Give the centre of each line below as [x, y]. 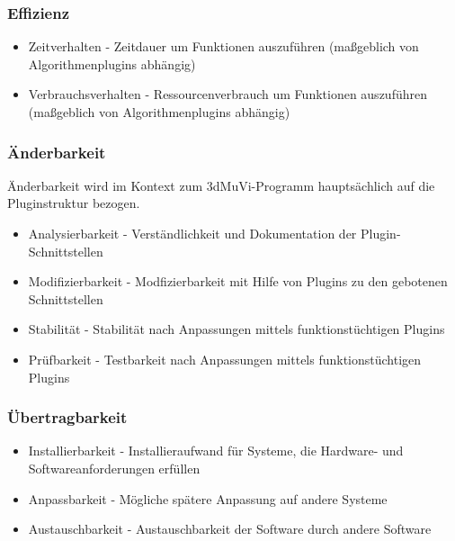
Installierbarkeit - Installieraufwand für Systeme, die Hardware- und [216, 451]
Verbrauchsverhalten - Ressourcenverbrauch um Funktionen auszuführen [227, 94]
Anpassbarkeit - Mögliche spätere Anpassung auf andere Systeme [208, 498]
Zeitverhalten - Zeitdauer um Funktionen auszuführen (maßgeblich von [223, 46]
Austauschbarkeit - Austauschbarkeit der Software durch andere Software [230, 529]
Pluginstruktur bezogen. [74, 203]
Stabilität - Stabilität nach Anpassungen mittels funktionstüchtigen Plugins [236, 329]
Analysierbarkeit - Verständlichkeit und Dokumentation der [192, 233]
